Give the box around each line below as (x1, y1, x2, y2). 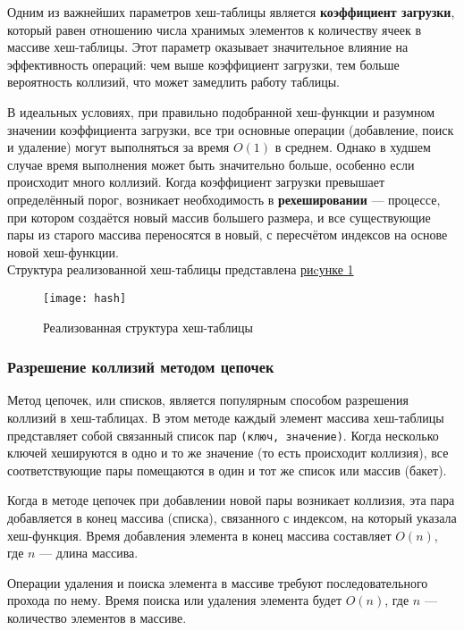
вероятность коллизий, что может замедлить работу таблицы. (7, 72, 341, 91)
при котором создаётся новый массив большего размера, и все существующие (7, 207, 431, 226)
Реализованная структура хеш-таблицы (43, 317, 253, 336)
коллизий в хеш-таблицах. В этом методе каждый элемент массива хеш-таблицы (7, 407, 444, 426)
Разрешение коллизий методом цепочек (7, 356, 274, 378)
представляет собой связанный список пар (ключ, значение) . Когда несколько (7, 425, 439, 444)
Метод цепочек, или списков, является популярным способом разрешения (7, 391, 409, 409)
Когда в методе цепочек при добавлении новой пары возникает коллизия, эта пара (7, 491, 455, 509)
